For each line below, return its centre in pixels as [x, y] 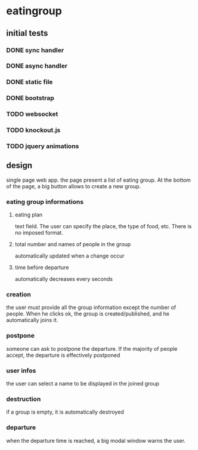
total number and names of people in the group [73, 244]
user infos [21, 371]
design [19, 166]
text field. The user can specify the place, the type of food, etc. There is [103, 226]
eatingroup [34, 11]
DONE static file [30, 82]
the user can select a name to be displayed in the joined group [83, 384]
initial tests [27, 33]
